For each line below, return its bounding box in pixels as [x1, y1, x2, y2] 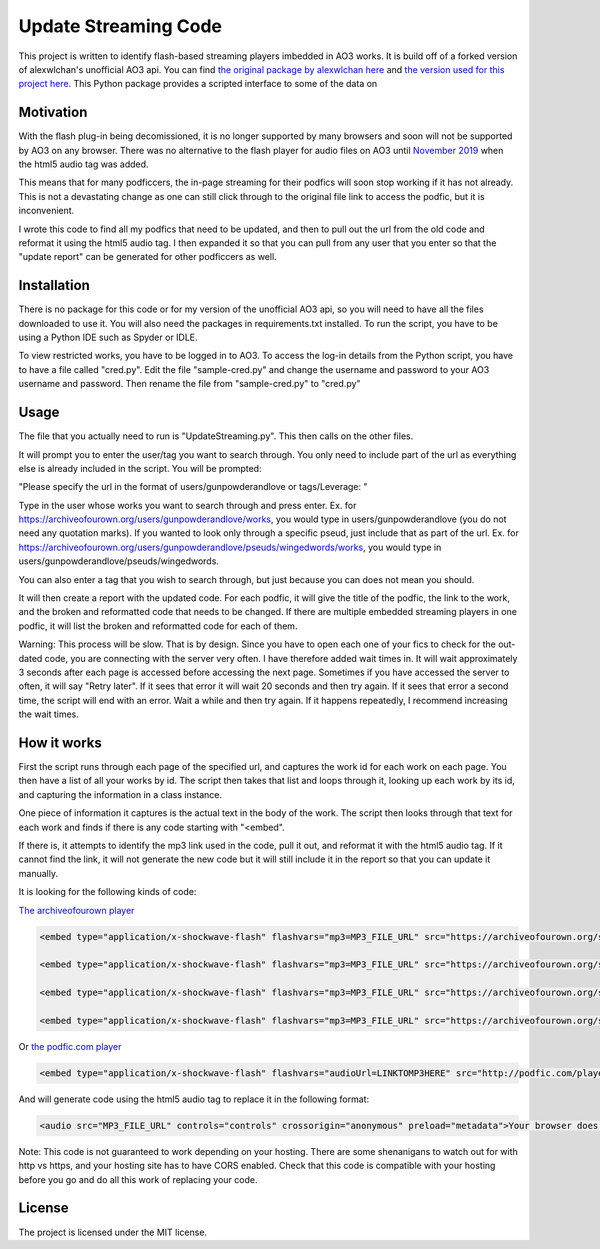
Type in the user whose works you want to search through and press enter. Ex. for [18, 499, 357, 511]
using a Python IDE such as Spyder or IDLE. [18, 331, 199, 344]
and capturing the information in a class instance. [18, 788, 223, 800]
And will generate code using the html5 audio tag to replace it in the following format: [18, 1093, 370, 1105]
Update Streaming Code [18, 15, 222, 37]
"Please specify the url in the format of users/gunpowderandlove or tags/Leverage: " [18, 481, 368, 493]
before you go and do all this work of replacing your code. [18, 1173, 258, 1185]
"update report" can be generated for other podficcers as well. [18, 251, 277, 263]
